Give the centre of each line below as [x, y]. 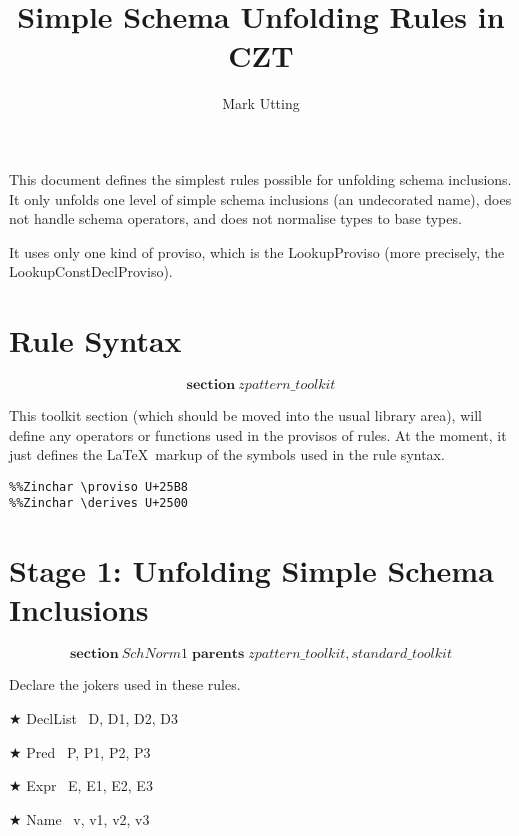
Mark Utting [261, 103]
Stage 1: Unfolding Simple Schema [251, 570]
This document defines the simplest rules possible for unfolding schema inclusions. [260, 178]
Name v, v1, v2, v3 [88, 818]
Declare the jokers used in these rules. [125, 684]
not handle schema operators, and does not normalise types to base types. [235, 218]
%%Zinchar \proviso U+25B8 [98, 486]
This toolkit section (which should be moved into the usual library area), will [245, 415]
